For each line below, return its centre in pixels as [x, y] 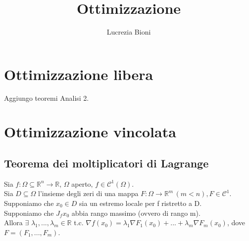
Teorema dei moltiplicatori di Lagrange [106, 163]
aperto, [82, 183]
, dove [236, 222]
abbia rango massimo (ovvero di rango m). [136, 213]
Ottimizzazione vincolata [90, 132]
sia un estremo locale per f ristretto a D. [141, 203]
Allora [13, 222]
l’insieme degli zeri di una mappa [88, 193]
